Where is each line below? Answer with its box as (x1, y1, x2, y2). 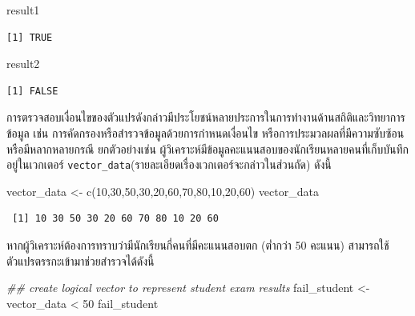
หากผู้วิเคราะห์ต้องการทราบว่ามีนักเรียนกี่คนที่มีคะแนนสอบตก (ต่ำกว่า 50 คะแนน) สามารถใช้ (6, 237, 389, 253)
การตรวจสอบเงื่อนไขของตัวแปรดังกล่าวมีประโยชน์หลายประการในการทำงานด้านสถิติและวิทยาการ (6, 109, 405, 126)
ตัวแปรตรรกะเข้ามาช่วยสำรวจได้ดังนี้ (6, 252, 155, 269)
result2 (6, 55, 40, 72)
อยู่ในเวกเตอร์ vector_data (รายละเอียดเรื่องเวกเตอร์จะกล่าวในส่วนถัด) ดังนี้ (6, 156, 332, 173)
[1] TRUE (6, 31, 53, 43)
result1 (6, 2, 40, 18)
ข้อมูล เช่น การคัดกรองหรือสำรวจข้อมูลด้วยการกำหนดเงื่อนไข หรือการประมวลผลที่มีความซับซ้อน (6, 124, 405, 141)
